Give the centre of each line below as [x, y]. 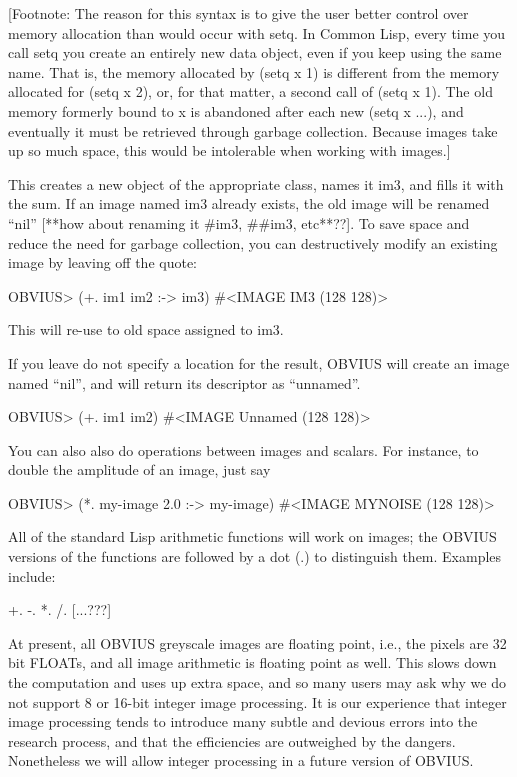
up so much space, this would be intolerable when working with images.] [229, 150]
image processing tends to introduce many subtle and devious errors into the [243, 721]
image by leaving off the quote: [102, 262]
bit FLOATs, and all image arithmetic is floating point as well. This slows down [252, 662]
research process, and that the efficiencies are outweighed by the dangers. [232, 740]
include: [32, 575]
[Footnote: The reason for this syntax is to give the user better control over [238, 13]
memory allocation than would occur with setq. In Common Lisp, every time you [257, 32]
